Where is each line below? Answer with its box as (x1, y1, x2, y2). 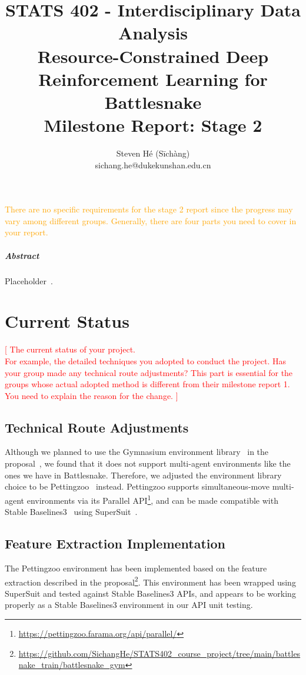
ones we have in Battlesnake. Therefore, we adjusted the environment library (5, 468, 282, 481)
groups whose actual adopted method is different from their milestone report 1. (5, 378, 290, 390)
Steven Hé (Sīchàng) (116, 147, 190, 159)
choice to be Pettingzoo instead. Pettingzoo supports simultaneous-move (5, 480, 270, 493)
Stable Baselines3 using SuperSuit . (5, 506, 138, 518)
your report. (5, 226, 48, 238)
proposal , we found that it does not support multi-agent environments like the (5, 457, 291, 470)
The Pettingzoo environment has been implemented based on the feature (5, 561, 267, 574)
